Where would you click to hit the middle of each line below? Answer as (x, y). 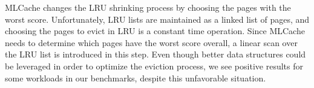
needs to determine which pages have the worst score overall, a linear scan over (151, 42)
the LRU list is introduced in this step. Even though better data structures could (155, 54)
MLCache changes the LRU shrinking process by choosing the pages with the (148, 7)
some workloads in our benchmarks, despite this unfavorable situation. (136, 78)
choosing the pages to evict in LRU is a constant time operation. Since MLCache (155, 31)
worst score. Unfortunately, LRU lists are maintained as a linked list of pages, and (157, 19)
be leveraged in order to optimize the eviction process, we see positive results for (154, 66)
